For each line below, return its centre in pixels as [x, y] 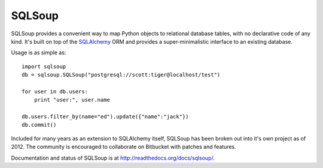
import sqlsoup [44, 66]
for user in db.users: [55, 91]
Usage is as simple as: [39, 53]
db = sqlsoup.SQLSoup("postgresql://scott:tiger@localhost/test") [121, 75]
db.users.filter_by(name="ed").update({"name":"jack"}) [105, 117]
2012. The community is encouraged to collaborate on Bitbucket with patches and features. [124, 147]
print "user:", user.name [72, 100]
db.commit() [39, 125]
